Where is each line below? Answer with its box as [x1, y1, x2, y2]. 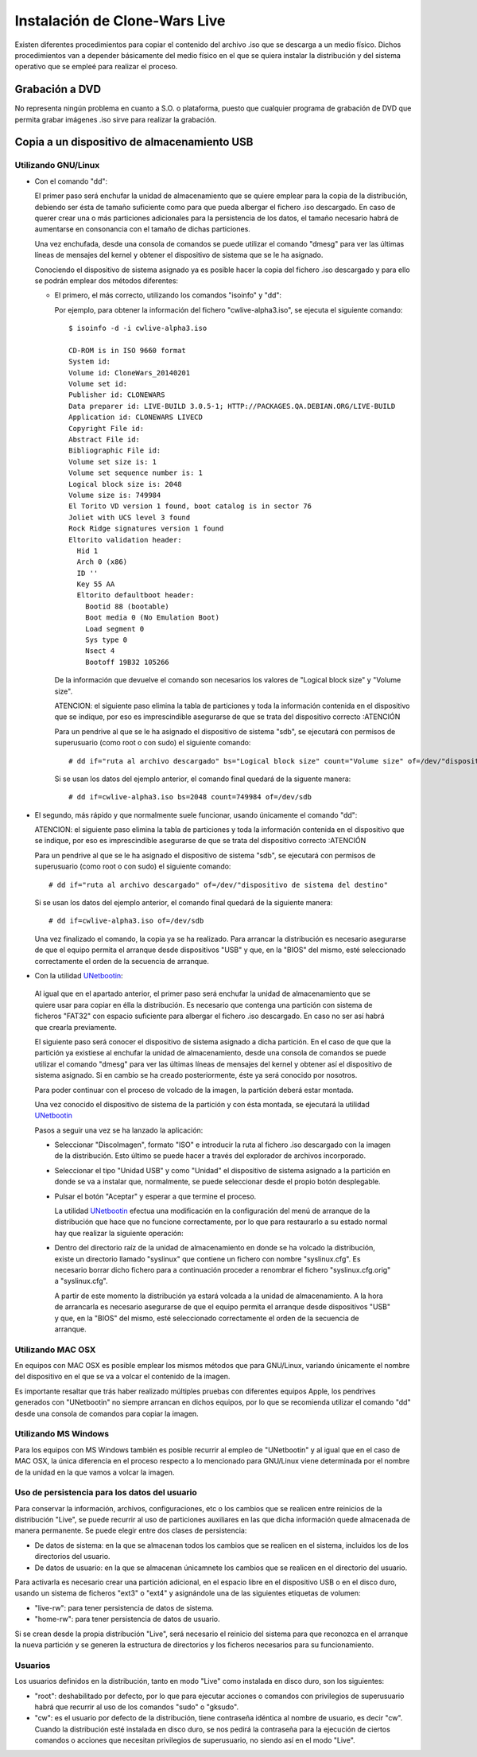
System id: [68, 357, 111, 366]
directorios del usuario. [34, 1552, 111, 1561]
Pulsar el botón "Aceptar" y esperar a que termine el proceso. [54, 1191, 257, 1201]
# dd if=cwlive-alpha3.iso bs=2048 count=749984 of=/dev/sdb [68, 792, 312, 802]
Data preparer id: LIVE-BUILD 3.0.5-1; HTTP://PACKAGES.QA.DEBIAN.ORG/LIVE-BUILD [68, 402, 396, 410]
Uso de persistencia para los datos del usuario [14, 1487, 198, 1499]
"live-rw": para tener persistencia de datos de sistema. [34, 1603, 214, 1612]
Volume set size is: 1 [68, 457, 157, 466]
